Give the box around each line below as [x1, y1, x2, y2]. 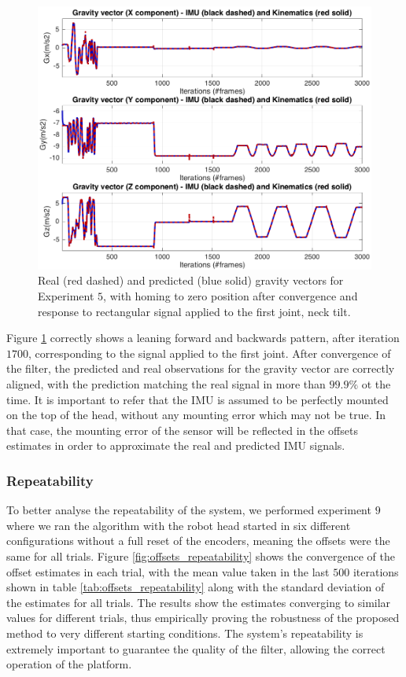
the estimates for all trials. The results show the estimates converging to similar [6, 594, 391, 610]
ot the [361, 376, 391, 392]
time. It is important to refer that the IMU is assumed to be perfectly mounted [6, 391, 389, 407]
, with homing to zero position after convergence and [103, 288, 358, 304]
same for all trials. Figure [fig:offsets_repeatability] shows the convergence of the [6, 548, 395, 565]
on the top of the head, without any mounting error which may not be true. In [6, 407, 386, 423]
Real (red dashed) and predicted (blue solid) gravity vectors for [38, 272, 344, 289]
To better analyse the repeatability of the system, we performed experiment [6, 502, 371, 518]
